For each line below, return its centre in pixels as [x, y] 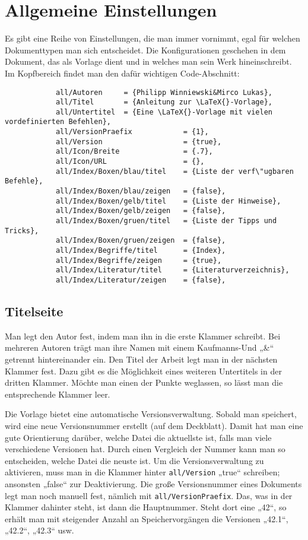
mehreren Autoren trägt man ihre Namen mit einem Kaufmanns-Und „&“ [139, 347]
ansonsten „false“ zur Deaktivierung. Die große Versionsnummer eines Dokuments [153, 484]
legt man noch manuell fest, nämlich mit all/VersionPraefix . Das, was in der [149, 495]
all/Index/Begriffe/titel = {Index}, [141, 250]
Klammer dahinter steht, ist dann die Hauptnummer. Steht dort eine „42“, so [146, 507]
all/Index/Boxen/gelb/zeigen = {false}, [141, 211]
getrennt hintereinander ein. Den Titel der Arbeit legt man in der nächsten [141, 359]
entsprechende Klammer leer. [58, 394]
